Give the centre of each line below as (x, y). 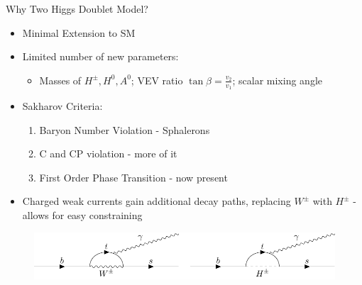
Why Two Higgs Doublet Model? (77, 9)
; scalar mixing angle (277, 80)
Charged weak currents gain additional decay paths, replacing (157, 201)
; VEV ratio (157, 80)
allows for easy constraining (82, 214)
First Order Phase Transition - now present (133, 177)
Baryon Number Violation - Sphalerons (125, 129)
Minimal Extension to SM (79, 32)
